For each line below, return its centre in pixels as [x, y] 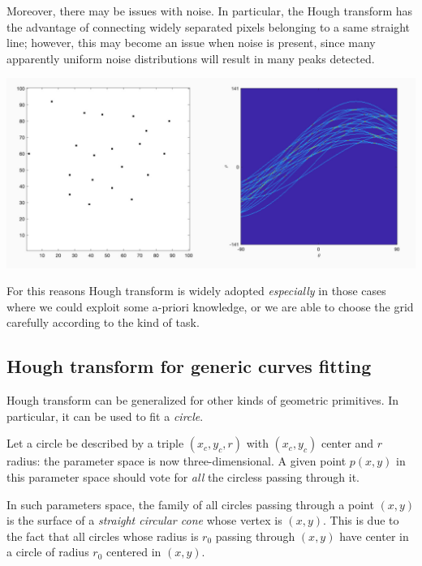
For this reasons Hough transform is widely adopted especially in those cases [196, 291]
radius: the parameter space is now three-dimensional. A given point [177, 461]
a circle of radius [48, 552]
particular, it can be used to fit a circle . [105, 416]
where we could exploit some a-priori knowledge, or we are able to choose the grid [210, 306]
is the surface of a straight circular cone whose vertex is [144, 520]
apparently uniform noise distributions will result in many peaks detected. [191, 58]
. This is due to [361, 520]
